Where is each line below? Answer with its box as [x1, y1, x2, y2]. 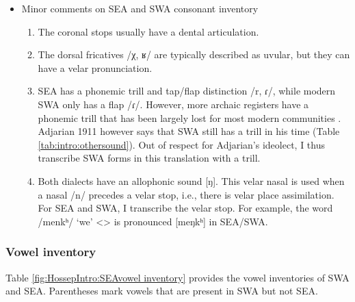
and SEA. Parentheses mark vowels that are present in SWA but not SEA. [5, 284, 318, 298]
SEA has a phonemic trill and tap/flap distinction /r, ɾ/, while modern [38, 84, 336, 98]
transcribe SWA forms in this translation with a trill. [38, 151, 261, 165]
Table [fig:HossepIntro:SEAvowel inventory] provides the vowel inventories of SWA [5, 270, 350, 284]
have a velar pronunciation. [38, 60, 153, 75]
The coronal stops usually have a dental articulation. [38, 24, 259, 38]
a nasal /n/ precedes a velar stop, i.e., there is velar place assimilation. [38, 187, 334, 201]
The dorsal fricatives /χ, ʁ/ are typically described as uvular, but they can [38, 47, 350, 62]
